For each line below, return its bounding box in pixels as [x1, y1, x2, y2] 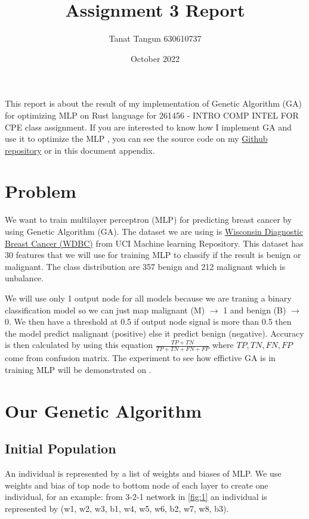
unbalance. [5, 272, 44, 284]
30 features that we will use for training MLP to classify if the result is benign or [5, 248, 301, 261]
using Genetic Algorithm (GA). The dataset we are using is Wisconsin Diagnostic [5, 225, 303, 237]
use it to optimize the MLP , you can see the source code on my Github [5, 132, 268, 145]
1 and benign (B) [223, 303, 286, 316]
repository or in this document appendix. [5, 144, 155, 156]
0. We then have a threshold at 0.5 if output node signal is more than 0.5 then [5, 315, 292, 328]
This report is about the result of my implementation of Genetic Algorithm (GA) [5, 97, 302, 110]
